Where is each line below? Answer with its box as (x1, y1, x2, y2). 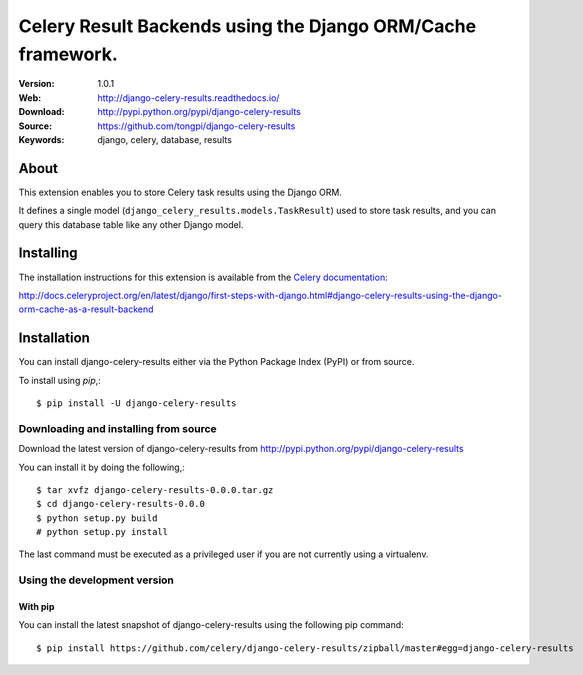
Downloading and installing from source (18, 421, 217, 435)
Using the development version (18, 573, 175, 587)
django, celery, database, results (97, 133, 232, 145)
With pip (18, 601, 55, 613)
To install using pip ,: (18, 374, 102, 386)
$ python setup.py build (36, 512, 158, 524)
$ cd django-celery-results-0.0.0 (36, 498, 205, 510)
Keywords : (18, 133, 65, 145)
